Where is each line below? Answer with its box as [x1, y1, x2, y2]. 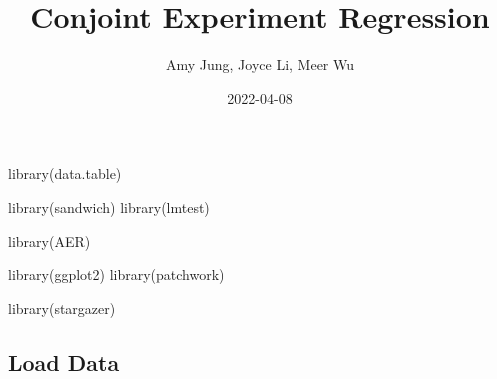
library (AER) [8, 230, 91, 251]
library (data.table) [8, 163, 122, 184]
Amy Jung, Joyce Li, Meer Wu [165, 54, 355, 75]
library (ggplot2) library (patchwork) [8, 264, 225, 285]
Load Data [8, 346, 120, 377]
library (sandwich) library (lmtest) [8, 196, 210, 217]
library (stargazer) [8, 297, 116, 318]
